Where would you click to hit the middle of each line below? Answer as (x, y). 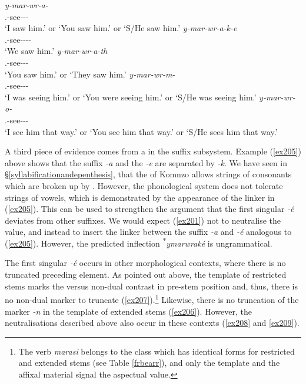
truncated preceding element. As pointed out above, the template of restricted (146, 274)
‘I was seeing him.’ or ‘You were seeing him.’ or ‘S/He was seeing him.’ (131, 97)
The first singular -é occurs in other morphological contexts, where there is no (145, 263)
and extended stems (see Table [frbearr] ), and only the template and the (149, 363)
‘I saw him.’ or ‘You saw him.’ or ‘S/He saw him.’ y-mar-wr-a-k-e (121, 28)
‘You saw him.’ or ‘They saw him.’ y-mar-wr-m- (90, 74)
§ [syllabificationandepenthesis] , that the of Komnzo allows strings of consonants (148, 174)
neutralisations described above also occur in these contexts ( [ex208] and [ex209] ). (152, 323)
